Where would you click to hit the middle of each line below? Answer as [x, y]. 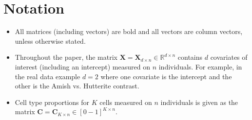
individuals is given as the [199, 102]
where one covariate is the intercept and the [166, 76]
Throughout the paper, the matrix [66, 57]
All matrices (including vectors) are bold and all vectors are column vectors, [129, 31]
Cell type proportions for [52, 102]
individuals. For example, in [200, 66]
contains [190, 57]
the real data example [48, 76]
